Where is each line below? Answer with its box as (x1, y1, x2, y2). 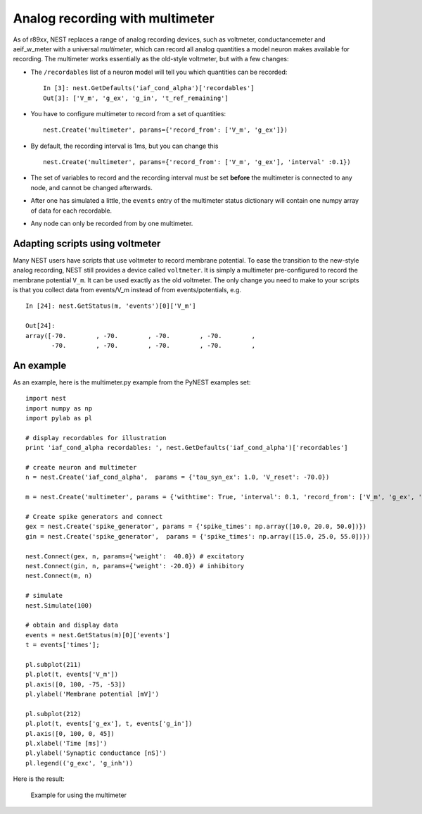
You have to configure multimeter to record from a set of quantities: (30, 109, 226, 118)
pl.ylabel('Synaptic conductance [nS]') (25, 749, 167, 757)
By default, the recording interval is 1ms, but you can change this (30, 142, 219, 150)
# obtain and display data (25, 621, 119, 630)
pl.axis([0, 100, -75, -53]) (25, 680, 126, 688)
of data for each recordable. (30, 206, 113, 215)
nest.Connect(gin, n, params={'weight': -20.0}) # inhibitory (25, 562, 245, 570)
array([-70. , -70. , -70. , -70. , (25, 332, 256, 339)
